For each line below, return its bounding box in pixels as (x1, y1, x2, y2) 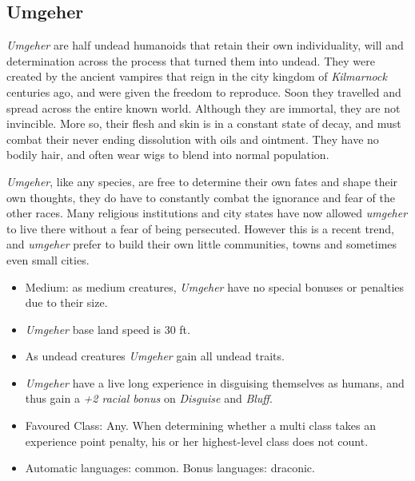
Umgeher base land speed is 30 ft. (25, 320, 190, 337)
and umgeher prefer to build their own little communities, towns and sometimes (6, 236, 397, 252)
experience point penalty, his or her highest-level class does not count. (25, 432, 369, 449)
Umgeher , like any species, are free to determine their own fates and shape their (6, 173, 398, 189)
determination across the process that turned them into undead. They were (6, 52, 375, 69)
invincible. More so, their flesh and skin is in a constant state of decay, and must (6, 115, 401, 132)
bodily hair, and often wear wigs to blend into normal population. (6, 146, 329, 163)
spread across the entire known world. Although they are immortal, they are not (6, 99, 401, 116)
